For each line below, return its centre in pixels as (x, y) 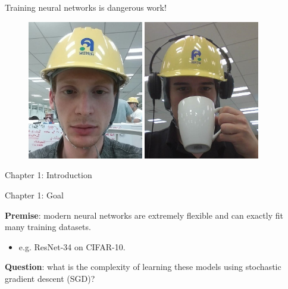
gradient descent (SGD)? (50, 278)
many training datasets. (48, 227)
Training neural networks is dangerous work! (86, 7)
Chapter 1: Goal (34, 195)
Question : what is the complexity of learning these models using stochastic (143, 267)
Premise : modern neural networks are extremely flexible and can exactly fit (144, 215)
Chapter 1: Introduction (48, 175)
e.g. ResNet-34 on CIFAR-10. (72, 246)
